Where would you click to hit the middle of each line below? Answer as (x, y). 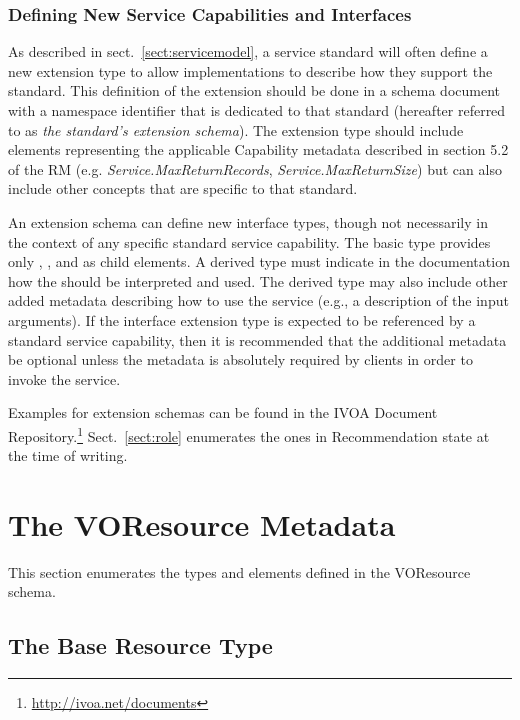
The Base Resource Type (140, 645)
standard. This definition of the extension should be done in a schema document (254, 90)
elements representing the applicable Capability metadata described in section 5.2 (258, 149)
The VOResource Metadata (202, 523)
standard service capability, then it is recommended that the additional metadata (257, 339)
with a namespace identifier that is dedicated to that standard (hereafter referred (257, 110)
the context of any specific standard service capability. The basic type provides (249, 241)
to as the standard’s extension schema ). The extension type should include (236, 129)
